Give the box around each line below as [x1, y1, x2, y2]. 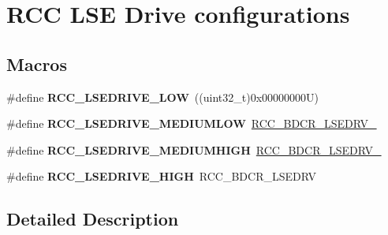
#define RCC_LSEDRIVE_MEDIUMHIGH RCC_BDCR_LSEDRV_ [6, 141, 382, 158]
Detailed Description [6, 207, 179, 231]
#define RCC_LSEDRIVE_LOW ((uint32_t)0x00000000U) [6, 88, 319, 105]
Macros [6, 51, 67, 76]
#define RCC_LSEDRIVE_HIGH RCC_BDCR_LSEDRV [6, 168, 316, 185]
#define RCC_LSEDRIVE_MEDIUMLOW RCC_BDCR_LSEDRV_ [6, 115, 377, 132]
